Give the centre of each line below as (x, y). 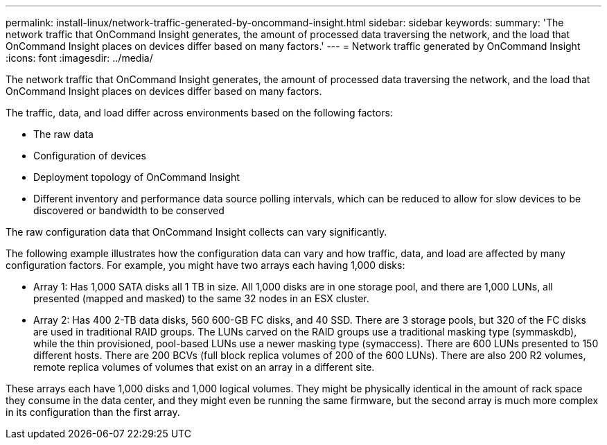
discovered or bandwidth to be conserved (129, 210)
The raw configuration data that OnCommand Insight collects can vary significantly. (196, 232)
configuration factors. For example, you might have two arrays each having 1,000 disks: (205, 265)
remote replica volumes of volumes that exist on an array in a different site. (204, 367)
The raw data (63, 134)
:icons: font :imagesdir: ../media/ (79, 58)
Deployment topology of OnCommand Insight (137, 177)
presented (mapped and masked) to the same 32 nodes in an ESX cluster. (201, 298)
